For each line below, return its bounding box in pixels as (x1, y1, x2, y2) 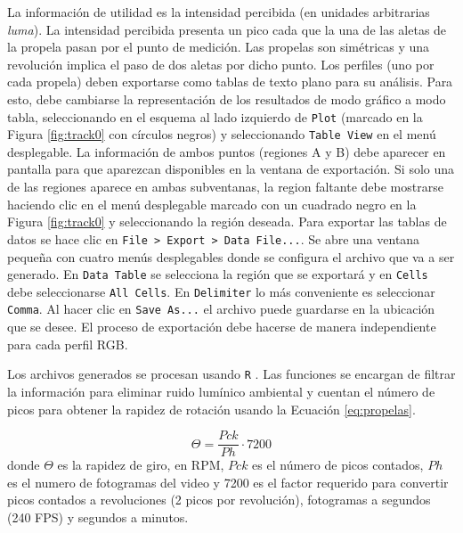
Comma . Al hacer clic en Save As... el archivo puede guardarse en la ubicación (7, 299, 435, 318)
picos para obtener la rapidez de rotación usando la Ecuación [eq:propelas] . (7, 399, 416, 418)
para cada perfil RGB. (7, 334, 128, 353)
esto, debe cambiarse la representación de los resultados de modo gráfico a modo (7, 89, 446, 108)
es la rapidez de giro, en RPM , (57, 455, 224, 474)
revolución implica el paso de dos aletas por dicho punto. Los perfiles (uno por (7, 54, 435, 73)
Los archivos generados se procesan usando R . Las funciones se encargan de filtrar (7, 365, 456, 383)
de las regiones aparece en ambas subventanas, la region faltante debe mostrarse (7, 177, 443, 196)
